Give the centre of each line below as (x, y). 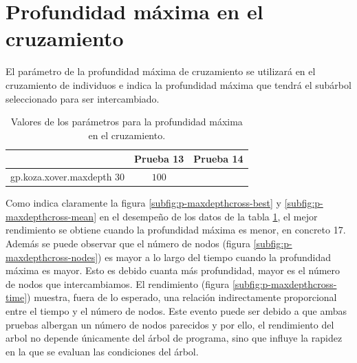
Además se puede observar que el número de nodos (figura (128, 243)
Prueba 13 (159, 159)
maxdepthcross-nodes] (52, 257)
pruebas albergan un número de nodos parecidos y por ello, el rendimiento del (170, 324)
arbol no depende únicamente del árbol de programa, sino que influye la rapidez (174, 338)
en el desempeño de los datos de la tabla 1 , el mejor (208, 216)
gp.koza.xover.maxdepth (61, 177)
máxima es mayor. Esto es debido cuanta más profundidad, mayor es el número (173, 270)
